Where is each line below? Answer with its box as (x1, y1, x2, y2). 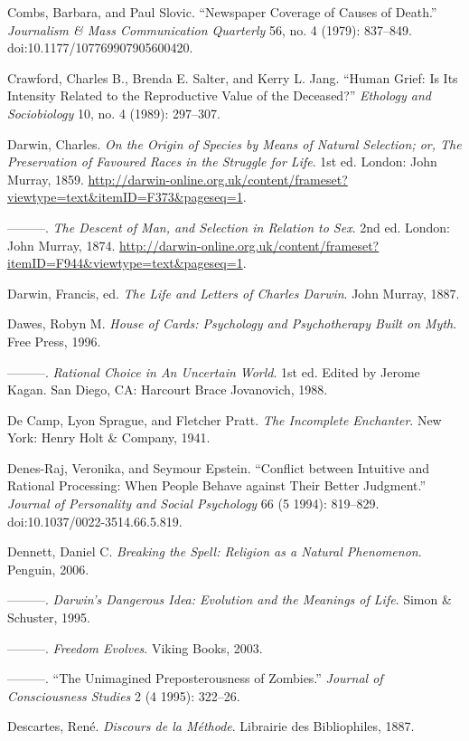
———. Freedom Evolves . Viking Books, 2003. (7, 638, 263, 657)
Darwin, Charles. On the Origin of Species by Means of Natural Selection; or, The (7, 134, 462, 153)
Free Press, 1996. (7, 331, 101, 350)
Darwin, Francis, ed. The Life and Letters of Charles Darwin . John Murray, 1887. (7, 283, 460, 302)
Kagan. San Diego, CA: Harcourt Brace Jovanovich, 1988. (7, 380, 328, 399)
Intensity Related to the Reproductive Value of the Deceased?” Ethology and (7, 86, 431, 105)
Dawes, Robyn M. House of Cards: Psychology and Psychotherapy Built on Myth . (7, 314, 457, 333)
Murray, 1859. (7, 169, 84, 188)
